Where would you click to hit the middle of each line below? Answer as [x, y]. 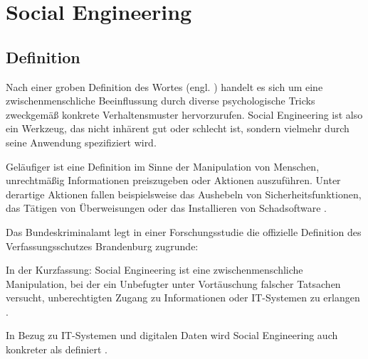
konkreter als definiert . [57, 349]
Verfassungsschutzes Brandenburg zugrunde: [102, 246]
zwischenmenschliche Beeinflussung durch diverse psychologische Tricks [161, 101]
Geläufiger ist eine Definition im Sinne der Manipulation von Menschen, [163, 166]
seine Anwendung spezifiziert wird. [81, 142]
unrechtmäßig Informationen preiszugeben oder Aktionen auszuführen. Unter [173, 180]
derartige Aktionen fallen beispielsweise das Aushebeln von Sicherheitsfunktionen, [184, 194]
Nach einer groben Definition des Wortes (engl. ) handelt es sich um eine [164, 86]
